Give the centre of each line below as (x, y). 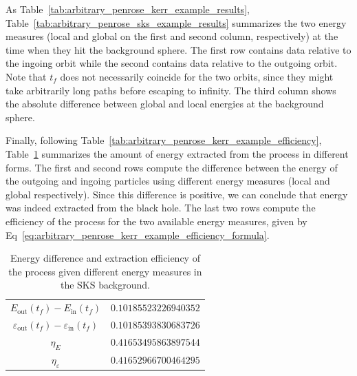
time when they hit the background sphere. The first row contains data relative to (178, 49)
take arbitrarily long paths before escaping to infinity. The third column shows (171, 90)
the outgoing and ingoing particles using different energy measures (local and (168, 181)
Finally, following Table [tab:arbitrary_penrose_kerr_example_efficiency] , (164, 140)
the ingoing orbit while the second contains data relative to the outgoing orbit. (172, 63)
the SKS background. (105, 285)
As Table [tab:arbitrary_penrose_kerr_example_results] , (128, 9)
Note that (26, 76)
